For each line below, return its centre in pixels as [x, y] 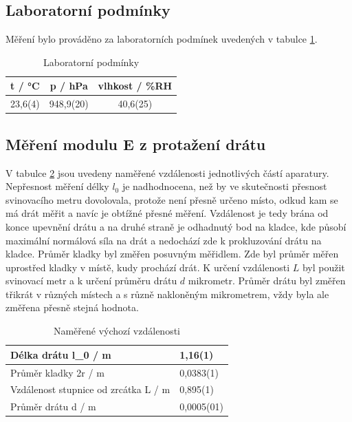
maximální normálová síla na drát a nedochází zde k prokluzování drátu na [164, 240]
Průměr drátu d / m [53, 407]
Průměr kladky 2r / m [57, 372]
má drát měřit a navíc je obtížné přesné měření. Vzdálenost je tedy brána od [167, 213]
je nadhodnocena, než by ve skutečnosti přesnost [224, 186]
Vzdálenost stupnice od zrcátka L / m [90, 389]
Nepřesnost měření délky [57, 186]
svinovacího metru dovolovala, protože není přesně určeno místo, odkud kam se [172, 199]
